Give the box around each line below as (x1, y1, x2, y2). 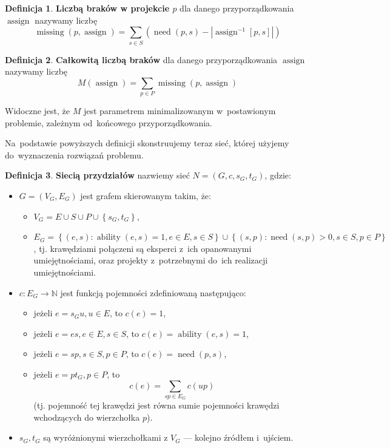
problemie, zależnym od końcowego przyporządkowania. (5, 116, 212, 129)
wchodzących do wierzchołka (33, 410, 140, 423)
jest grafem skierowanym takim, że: (80, 189, 211, 202)
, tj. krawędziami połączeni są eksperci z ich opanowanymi (33, 242, 252, 254)
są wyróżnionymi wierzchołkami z (43, 431, 168, 444)
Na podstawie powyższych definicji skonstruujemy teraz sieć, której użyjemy (5, 137, 289, 149)
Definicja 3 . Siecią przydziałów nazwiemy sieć (5, 169, 190, 182)
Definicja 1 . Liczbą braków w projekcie (5, 2, 170, 14)
